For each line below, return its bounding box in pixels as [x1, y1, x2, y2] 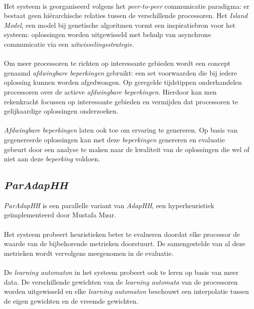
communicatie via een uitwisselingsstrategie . [4, 39, 134, 49]
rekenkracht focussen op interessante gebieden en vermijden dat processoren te [4, 96, 238, 106]
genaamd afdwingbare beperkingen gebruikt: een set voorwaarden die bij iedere [4, 67, 237, 77]
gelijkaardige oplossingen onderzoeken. [4, 106, 118, 116]
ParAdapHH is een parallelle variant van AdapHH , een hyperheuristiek [4, 200, 215, 210]
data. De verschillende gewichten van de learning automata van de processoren [4, 276, 238, 287]
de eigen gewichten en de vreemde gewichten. [4, 295, 138, 306]
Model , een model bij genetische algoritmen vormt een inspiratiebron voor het [4, 19, 235, 30]
